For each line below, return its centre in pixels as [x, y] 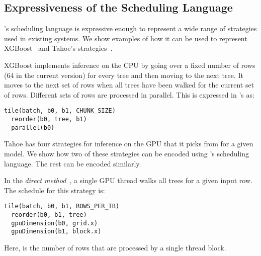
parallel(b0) [33, 127]
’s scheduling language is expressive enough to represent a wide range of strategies [130, 28]
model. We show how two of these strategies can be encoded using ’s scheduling [127, 153]
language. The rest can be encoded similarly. [73, 163]
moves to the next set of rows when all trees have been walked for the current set [129, 85]
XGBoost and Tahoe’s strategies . [58, 48]
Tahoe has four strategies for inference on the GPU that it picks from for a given [129, 144]
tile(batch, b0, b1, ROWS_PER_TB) [62, 206]
